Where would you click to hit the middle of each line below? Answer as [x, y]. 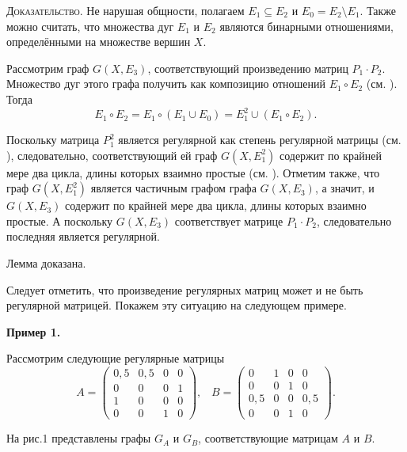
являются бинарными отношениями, [306, 26]
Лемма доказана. [46, 263]
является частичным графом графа [173, 188]
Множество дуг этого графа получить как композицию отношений [166, 84]
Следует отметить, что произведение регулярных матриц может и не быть [185, 289]
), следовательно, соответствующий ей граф [112, 155]
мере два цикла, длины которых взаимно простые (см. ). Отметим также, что [193, 172]
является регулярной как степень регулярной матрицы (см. [260, 140]
